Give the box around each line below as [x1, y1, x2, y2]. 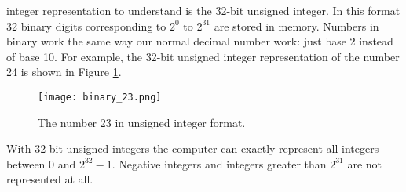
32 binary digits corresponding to [6, 17, 166, 34]
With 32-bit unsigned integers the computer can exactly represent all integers [6, 140, 379, 157]
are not [347, 155, 382, 172]
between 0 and [6, 155, 76, 172]
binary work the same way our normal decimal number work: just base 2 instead [6, 33, 393, 49]
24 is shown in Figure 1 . [6, 63, 122, 80]
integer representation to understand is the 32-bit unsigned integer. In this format [6, 2, 401, 18]
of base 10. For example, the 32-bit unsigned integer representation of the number [6, 48, 400, 64]
